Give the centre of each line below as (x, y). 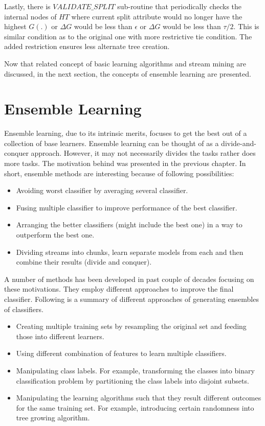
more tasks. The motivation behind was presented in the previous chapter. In (125, 163)
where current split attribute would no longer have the (157, 16)
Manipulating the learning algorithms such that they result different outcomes (139, 398)
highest (15, 26)
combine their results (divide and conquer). (84, 262)
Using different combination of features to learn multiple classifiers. (121, 353)
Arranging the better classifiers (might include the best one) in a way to (129, 224)
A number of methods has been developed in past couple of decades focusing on (129, 279)
